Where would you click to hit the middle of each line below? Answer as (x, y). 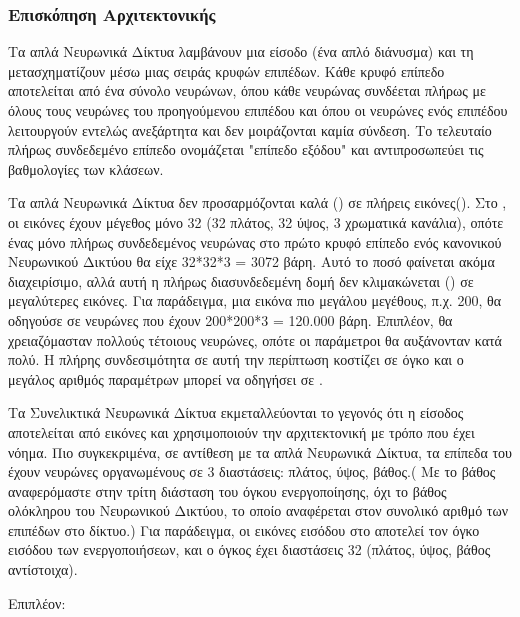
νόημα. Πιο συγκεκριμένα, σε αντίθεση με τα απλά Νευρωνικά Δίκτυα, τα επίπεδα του (260, 451)
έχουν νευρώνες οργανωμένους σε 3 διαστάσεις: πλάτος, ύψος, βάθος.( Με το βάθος (252, 471)
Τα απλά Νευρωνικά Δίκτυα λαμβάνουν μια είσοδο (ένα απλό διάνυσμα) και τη (241, 51)
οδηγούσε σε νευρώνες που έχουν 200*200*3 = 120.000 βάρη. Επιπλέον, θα (230, 319)
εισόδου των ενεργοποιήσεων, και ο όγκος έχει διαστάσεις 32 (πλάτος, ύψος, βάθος (249, 549)
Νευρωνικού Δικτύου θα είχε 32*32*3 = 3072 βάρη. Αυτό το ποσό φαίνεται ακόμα (251, 261)
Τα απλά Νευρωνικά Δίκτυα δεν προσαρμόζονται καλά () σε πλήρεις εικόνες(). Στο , (257, 202)
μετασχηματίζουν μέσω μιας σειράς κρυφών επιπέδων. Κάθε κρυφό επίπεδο (226, 70)
